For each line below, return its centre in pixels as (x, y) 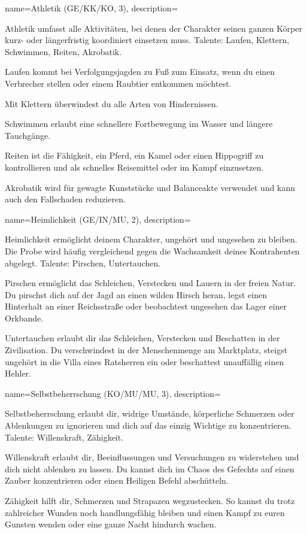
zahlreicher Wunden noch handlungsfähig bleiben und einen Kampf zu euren (145, 512)
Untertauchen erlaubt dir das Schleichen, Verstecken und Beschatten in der (142, 338)
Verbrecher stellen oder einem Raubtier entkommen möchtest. (118, 83)
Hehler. (18, 373)
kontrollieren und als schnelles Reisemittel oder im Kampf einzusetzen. (134, 167)
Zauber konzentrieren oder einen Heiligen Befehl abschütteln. (117, 480)
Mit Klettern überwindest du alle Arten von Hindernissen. (112, 103)
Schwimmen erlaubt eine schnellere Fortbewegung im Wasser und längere (139, 124)
